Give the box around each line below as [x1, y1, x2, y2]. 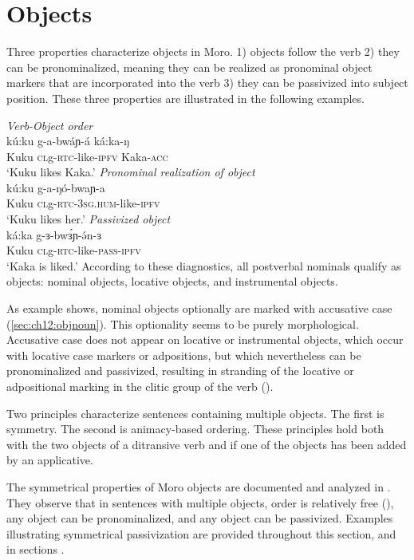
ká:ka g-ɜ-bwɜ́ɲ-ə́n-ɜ [6, 226, 102, 243]
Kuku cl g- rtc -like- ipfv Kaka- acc [6, 148, 168, 164]
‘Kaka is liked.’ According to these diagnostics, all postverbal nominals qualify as [6, 257, 401, 274]
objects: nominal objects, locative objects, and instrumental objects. [6, 273, 338, 290]
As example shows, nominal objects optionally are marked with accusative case [6, 300, 392, 317]
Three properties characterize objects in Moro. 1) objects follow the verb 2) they [6, 43, 400, 60]
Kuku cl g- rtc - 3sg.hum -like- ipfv [6, 195, 160, 211]
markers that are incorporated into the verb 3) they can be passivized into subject [6, 74, 408, 91]
